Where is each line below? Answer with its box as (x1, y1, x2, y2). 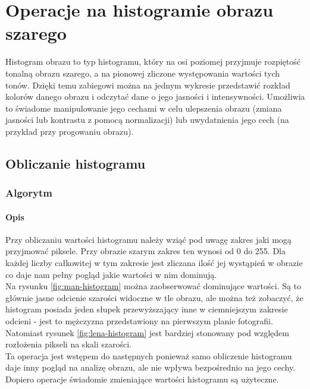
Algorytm (5, 185, 52, 200)
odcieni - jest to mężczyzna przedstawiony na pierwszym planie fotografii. (5, 315, 273, 327)
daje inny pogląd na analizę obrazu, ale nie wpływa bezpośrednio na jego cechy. (5, 361, 296, 374)
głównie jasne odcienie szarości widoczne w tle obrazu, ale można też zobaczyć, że (5, 291, 303, 303)
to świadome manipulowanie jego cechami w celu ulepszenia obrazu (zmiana (5, 102, 282, 114)
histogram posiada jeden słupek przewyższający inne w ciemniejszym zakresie (5, 303, 288, 315)
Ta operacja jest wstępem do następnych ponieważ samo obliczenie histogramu (5, 349, 292, 362)
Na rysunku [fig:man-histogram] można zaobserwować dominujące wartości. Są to (5, 280, 302, 292)
